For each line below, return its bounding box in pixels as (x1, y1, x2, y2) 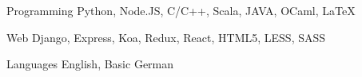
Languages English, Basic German (6, 56, 174, 72)
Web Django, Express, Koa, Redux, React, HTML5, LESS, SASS (6, 29, 326, 45)
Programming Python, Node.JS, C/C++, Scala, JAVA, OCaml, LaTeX (6, 2, 356, 18)
